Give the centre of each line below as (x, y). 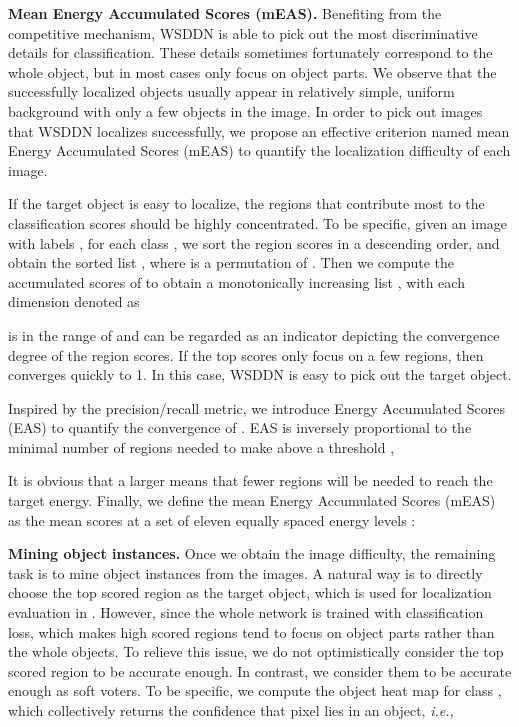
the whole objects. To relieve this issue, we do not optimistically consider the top (256, 651)
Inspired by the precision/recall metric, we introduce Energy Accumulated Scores (256, 407)
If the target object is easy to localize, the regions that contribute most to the (246, 203)
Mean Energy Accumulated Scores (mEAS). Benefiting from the (225, 13)
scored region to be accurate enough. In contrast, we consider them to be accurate (260, 670)
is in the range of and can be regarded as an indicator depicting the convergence (254, 334)
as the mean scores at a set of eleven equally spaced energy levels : (212, 519)
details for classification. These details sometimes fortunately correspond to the (250, 52)
